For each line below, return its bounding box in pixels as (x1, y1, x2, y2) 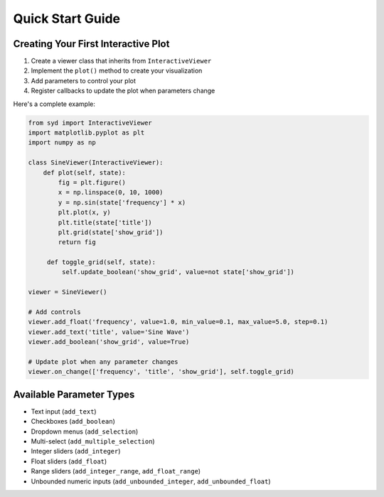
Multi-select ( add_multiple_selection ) (31, 437, 156, 446)
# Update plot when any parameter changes (28, 357, 178, 366)
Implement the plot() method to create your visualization (31, 66, 203, 75)
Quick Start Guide (13, 11, 121, 26)
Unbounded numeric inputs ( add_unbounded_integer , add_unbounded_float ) (31, 477, 271, 486)
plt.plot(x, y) (58, 209, 112, 216)
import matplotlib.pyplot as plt (28, 129, 145, 137)
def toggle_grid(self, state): (46, 258, 156, 266)
